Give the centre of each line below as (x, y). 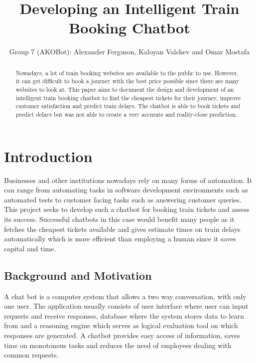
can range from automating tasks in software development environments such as (126, 190)
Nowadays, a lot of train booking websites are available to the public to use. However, (127, 73)
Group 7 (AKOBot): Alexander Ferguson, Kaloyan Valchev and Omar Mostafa (129, 52)
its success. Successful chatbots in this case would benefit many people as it (119, 219)
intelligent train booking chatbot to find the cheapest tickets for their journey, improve (128, 97)
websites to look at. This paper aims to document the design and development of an (125, 90)
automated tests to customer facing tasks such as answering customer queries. (123, 199)
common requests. (31, 355)
